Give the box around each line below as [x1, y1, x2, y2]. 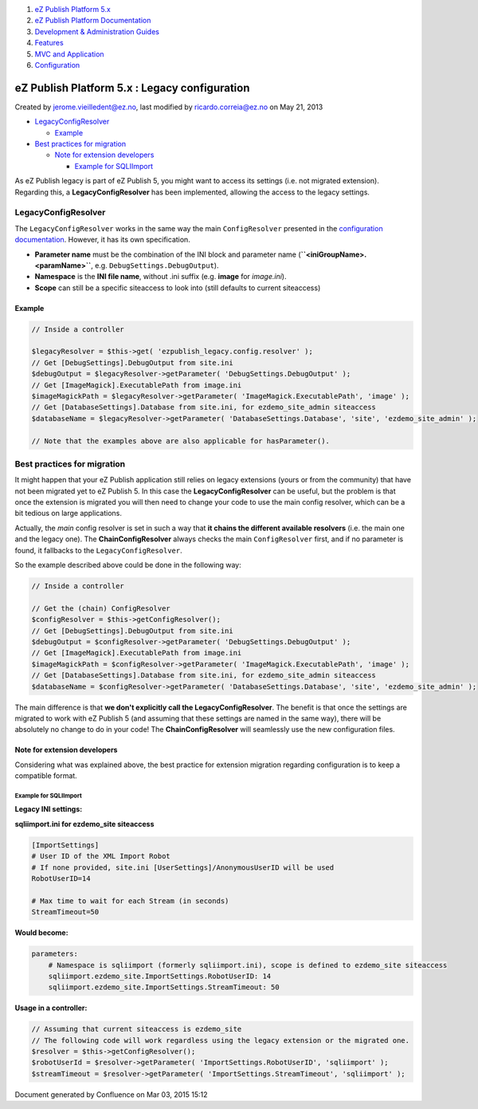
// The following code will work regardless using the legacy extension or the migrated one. [31, 1036, 410, 1044]
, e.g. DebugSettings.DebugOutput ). [90, 260, 219, 270]
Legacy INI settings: [14, 804, 83, 814]
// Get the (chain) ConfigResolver [31, 604, 170, 613]
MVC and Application [34, 49, 104, 59]
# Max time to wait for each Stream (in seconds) [31, 896, 229, 905]
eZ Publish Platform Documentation [34, 16, 151, 26]
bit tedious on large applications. [14, 509, 123, 518]
